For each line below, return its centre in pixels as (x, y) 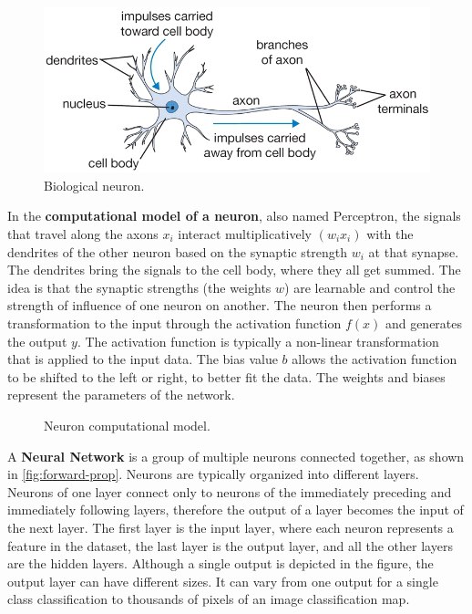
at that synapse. (414, 251)
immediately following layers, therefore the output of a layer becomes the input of (236, 510)
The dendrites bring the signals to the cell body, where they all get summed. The (234, 270)
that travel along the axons (83, 234)
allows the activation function (375, 359)
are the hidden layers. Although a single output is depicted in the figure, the (221, 563)
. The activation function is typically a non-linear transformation (258, 341)
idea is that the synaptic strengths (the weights (139, 287)
